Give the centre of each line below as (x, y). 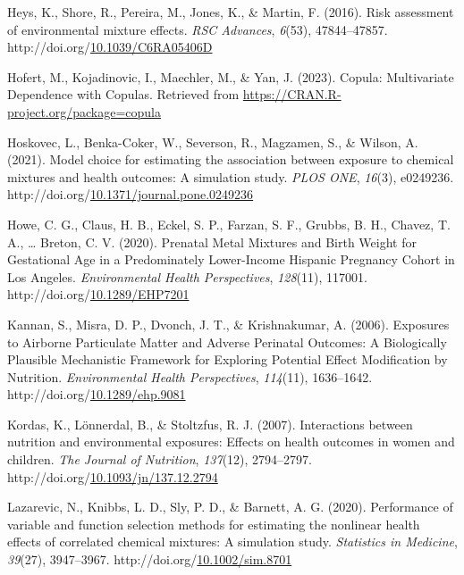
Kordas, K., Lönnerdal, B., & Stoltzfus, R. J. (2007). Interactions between (210, 424)
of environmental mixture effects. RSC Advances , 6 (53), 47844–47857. (198, 29)
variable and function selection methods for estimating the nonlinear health (214, 524)
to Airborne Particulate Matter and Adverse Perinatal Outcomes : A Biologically (227, 342)
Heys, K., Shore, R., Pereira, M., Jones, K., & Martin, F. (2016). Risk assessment (231, 12)
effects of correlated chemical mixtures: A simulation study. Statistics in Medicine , (232, 542)
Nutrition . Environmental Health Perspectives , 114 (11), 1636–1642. (190, 376)
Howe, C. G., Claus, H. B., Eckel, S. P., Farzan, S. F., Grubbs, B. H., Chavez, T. (229, 224)
